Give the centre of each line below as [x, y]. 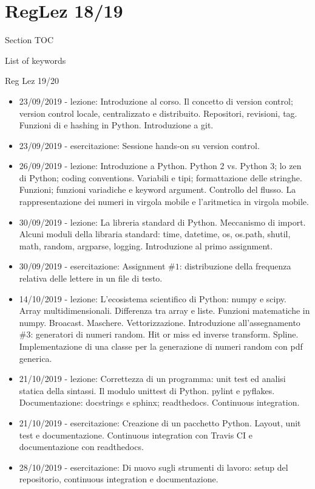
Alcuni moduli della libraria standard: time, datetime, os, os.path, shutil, [155, 234]
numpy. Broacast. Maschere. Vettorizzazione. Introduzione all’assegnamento [160, 322]
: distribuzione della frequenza [235, 266]
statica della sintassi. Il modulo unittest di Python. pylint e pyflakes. [147, 390]
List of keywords [36, 60]
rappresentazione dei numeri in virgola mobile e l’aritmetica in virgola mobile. [164, 202]
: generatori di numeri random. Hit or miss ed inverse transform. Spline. [164, 334]
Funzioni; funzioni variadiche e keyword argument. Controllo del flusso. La [157, 189]
